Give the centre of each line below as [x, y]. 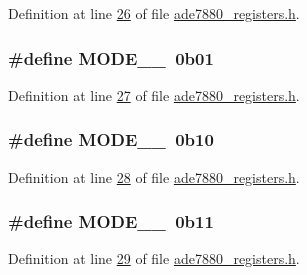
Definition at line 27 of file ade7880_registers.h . [154, 94]
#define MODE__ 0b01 [111, 57]
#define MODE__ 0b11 [111, 221]
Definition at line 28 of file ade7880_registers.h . [154, 176]
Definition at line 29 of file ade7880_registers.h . [154, 258]
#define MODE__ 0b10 [111, 139]
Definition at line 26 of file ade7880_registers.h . [154, 13]
